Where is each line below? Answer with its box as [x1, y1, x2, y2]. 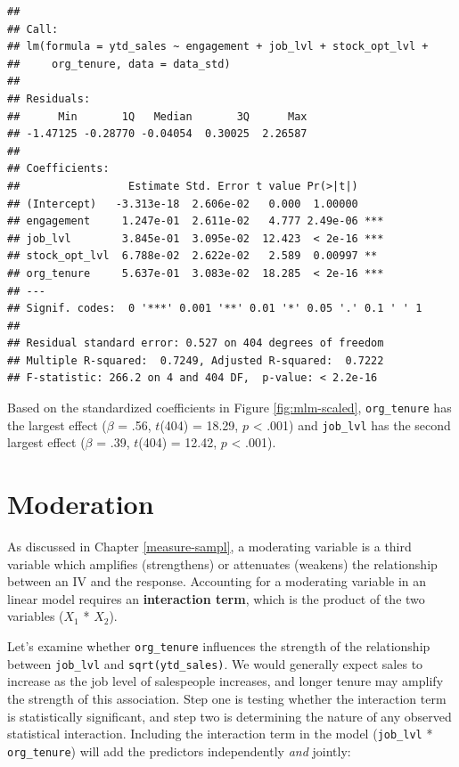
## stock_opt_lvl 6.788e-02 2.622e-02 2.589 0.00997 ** [7, 249, 378, 263]
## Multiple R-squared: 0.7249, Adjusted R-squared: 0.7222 [7, 354, 384, 367]
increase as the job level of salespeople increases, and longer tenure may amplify [7, 672, 444, 690]
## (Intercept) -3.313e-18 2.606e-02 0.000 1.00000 [7, 197, 358, 210]
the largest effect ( [7, 415, 107, 434]
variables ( [7, 607, 64, 625]
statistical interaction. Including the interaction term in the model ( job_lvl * [7, 724, 433, 743]
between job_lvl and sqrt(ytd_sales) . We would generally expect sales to [7, 654, 423, 673]
